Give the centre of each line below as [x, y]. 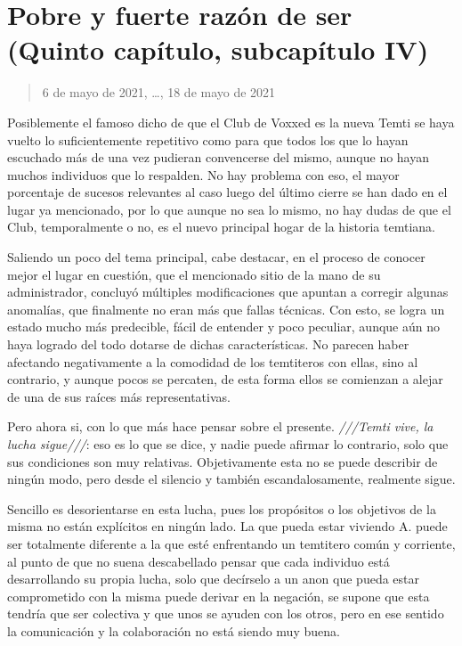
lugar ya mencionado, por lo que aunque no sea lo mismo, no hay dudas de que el [229, 209]
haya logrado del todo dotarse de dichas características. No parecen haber [208, 344]
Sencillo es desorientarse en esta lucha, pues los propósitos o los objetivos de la [222, 508]
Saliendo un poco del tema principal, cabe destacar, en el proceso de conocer [216, 257]
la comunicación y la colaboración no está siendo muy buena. [174, 630]
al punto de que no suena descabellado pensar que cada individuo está [199, 561]
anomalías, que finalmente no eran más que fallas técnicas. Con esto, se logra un [226, 309]
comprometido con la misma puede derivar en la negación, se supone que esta [219, 596]
